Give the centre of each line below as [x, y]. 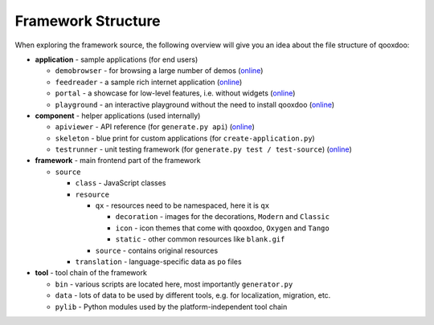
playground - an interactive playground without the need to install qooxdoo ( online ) [195, 104]
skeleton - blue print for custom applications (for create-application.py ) [185, 138]
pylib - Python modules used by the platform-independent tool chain [171, 307]
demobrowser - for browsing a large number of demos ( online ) [159, 71]
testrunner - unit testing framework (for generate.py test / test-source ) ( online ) [204, 149]
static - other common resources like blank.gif [200, 239]
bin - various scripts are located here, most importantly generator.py [174, 284]
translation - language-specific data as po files [158, 262]
